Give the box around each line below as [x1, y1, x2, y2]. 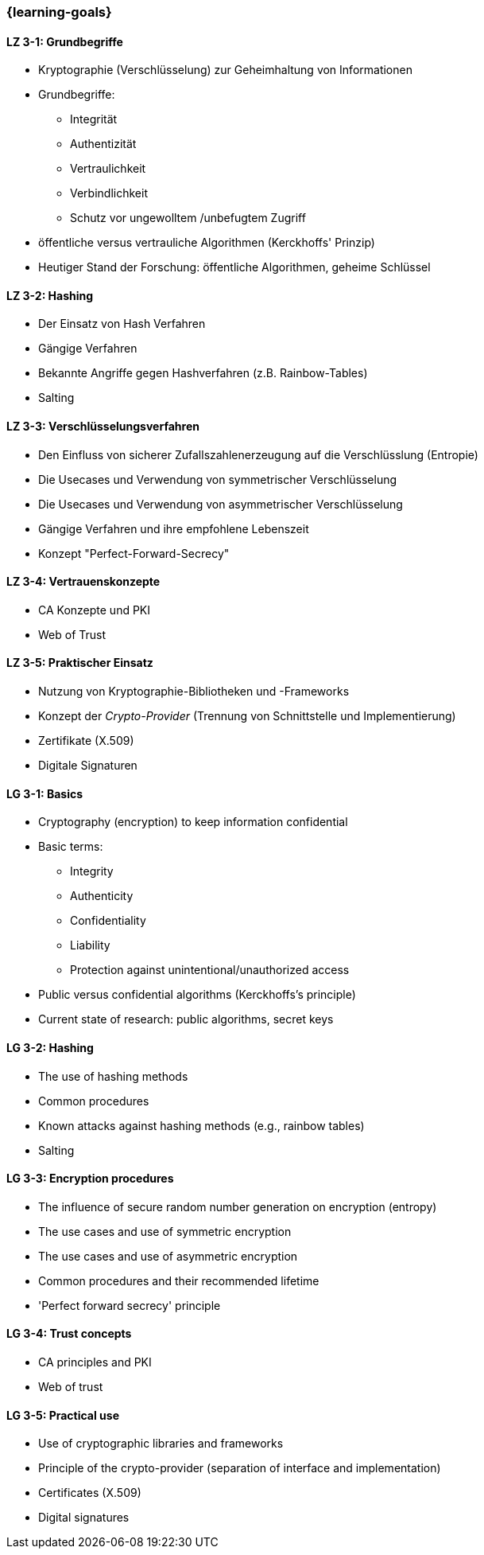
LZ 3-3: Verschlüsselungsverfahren [6, 419, 199, 434]
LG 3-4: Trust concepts [6, 1327, 132, 1341]
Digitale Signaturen [38, 758, 137, 773]
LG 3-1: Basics [6, 786, 83, 801]
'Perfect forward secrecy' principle [38, 1298, 221, 1312]
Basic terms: [38, 840, 103, 854]
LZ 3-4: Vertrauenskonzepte [6, 575, 161, 589]
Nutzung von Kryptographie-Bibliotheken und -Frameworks [38, 684, 350, 699]
